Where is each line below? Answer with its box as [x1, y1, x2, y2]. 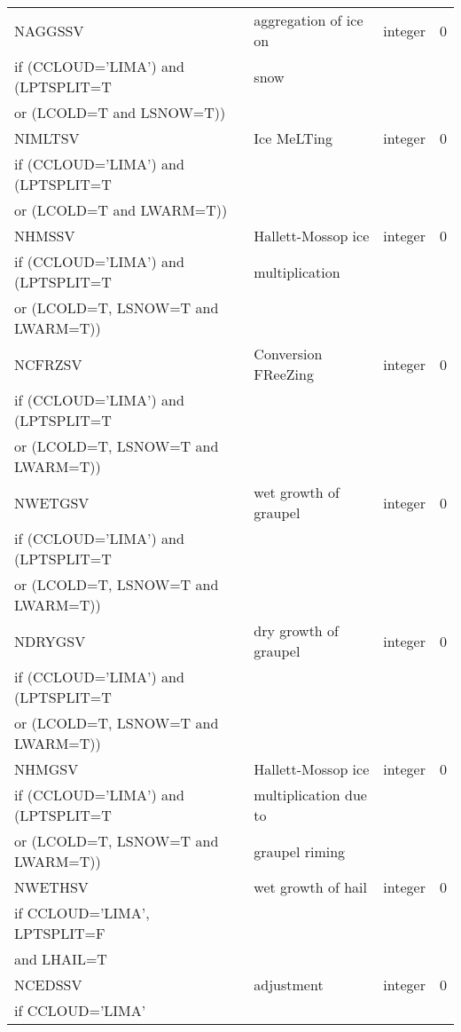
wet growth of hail [254, 877, 367, 897]
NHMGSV [14, 759, 79, 779]
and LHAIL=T [14, 949, 107, 969]
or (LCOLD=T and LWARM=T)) [14, 200, 228, 220]
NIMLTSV [14, 128, 80, 148]
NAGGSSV [14, 20, 84, 41]
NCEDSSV [14, 974, 82, 995]
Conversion [254, 343, 323, 364]
